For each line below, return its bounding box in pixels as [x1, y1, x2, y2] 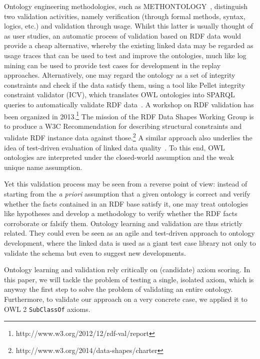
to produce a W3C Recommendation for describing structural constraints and [4, 120, 242, 131]
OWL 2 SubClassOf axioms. [4, 303, 90, 314]
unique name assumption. [4, 161, 82, 172]
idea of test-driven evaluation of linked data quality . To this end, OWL [4, 142, 225, 152]
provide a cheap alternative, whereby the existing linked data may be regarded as [4, 40, 253, 51]
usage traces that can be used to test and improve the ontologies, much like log [4, 50, 246, 60]
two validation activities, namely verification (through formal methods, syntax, [4, 11, 245, 21]
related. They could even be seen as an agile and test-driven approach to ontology [4, 228, 255, 238]
